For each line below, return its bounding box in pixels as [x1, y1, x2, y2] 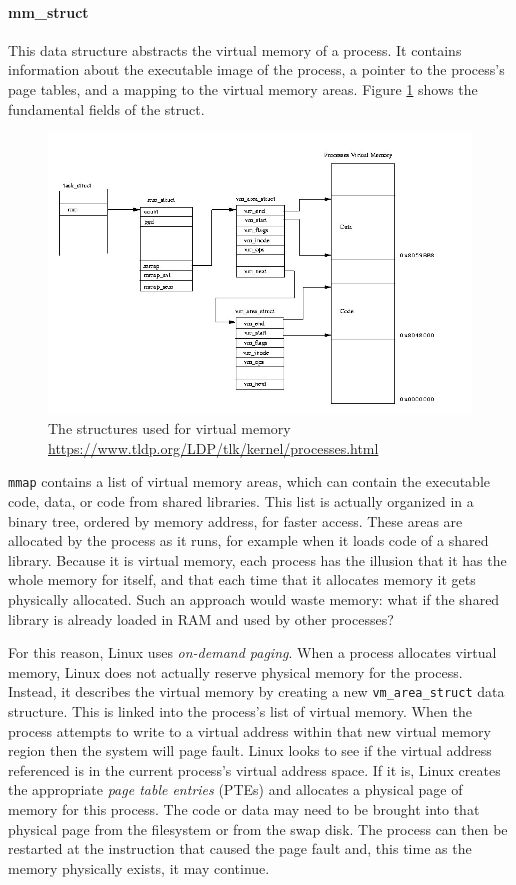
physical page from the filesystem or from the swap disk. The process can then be [8, 818, 508, 839]
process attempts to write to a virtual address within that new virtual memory [8, 720, 491, 741]
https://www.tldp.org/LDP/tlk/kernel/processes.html [48, 437, 379, 458]
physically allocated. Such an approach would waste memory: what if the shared [8, 589, 500, 609]
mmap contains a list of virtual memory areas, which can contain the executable [8, 471, 491, 492]
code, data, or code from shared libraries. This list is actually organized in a [8, 491, 474, 512]
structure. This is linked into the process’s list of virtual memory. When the [8, 701, 472, 722]
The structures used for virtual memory [48, 418, 291, 439]
